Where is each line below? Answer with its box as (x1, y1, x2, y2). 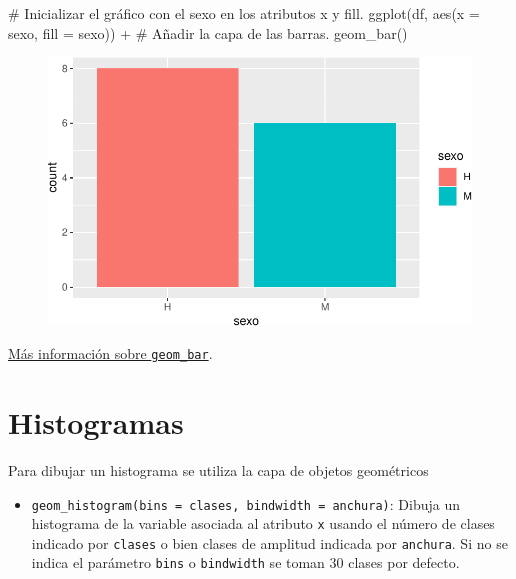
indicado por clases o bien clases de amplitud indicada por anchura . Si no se (31, 532, 508, 553)
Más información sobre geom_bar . (8, 343, 213, 364)
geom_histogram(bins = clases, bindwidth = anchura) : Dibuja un (31, 493, 460, 514)
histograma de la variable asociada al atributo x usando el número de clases (31, 513, 495, 534)
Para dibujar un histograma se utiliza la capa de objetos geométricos (8, 459, 429, 480)
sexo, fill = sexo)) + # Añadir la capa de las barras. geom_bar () (8, 22, 408, 43)
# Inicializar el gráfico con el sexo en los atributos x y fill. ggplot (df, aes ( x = (8, 3, 480, 23)
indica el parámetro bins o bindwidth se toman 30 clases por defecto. (31, 552, 460, 573)
